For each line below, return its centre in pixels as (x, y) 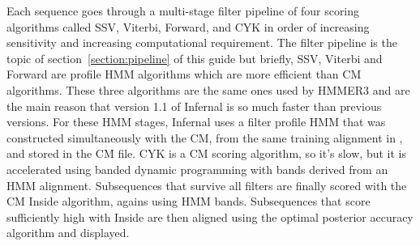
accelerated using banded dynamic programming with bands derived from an (197, 169)
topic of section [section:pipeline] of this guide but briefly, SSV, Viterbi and (195, 58)
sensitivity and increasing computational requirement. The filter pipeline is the (202, 42)
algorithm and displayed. (68, 233)
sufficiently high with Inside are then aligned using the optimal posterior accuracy (210, 216)
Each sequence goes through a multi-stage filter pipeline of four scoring (183, 11)
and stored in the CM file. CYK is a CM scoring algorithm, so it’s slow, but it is (206, 153)
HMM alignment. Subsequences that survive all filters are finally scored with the (207, 185)
